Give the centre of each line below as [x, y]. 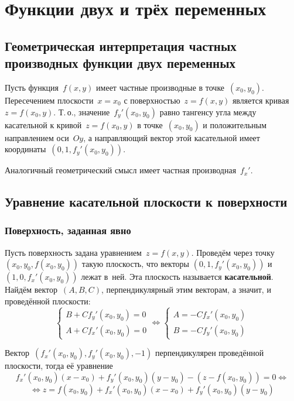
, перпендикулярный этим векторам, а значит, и [186, 289]
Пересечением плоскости [49, 100]
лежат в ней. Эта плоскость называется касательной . [177, 277]
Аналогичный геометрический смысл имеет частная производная [121, 170]
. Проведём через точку [233, 252]
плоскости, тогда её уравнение [59, 366]
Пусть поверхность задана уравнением [73, 252]
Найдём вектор [31, 289]
